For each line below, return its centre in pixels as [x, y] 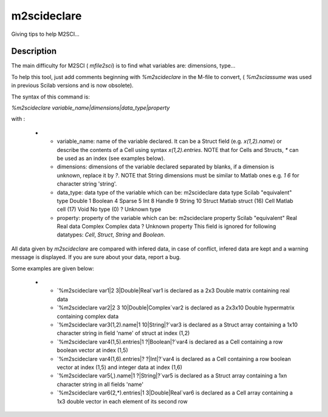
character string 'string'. [87, 184]
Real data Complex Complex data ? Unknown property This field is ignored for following [166, 226]
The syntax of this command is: [51, 97]
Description [34, 51]
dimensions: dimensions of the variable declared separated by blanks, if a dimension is [166, 167]
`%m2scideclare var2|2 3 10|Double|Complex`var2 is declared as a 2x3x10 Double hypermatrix [176, 308]
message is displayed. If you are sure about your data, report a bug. [96, 257]
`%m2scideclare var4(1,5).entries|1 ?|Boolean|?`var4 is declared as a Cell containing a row [170, 342]
